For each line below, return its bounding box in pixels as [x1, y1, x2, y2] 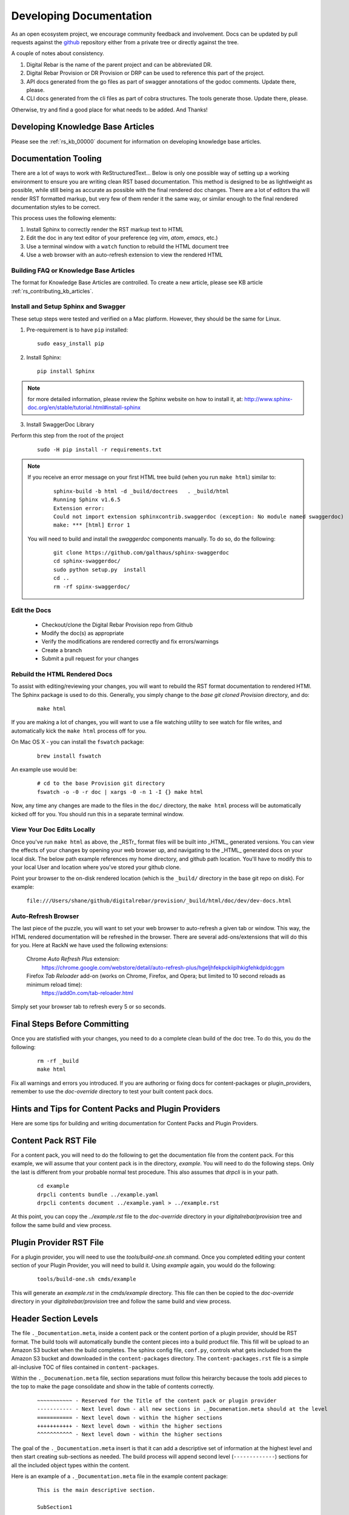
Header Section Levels [11, 1314, 98, 1324]
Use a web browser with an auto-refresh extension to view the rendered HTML [26, 251, 224, 258]
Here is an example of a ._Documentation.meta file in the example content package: [11, 1473, 228, 1480]
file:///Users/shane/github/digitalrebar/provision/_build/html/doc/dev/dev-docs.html [26, 897, 292, 904]
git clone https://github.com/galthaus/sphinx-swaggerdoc [53, 549, 230, 556]
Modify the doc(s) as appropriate [41, 630, 124, 636]
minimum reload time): [26, 981, 82, 988]
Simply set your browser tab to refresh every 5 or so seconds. [11, 1003, 166, 1010]
